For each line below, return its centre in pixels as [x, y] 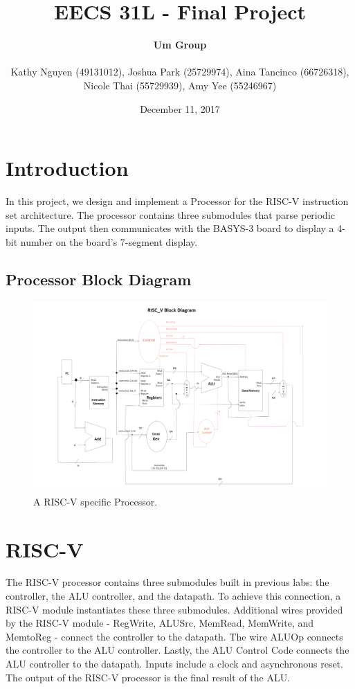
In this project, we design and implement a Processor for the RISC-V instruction [177, 201]
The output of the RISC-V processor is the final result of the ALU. [148, 677]
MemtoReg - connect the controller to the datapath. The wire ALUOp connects [174, 636]
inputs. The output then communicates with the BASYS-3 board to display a [170, 228]
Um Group [180, 45]
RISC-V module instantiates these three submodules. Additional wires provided [174, 609]
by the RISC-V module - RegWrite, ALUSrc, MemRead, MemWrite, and [160, 623]
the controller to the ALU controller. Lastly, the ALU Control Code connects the [177, 650]
